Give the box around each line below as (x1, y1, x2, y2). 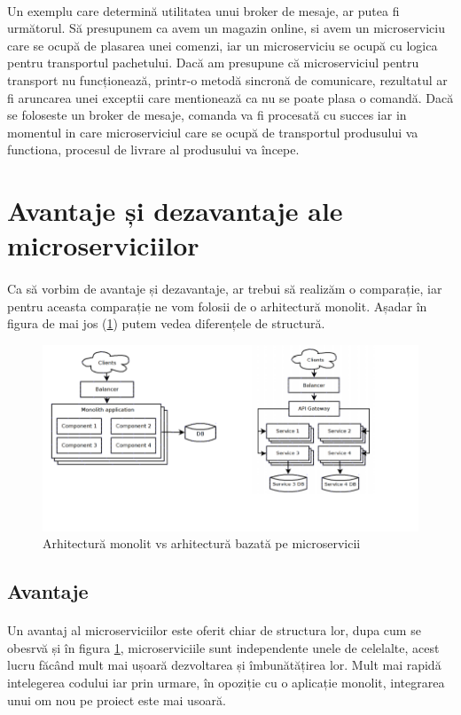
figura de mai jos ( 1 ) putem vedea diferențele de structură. (7, 314, 325, 333)
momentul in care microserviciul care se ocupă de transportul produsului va (7, 122, 418, 141)
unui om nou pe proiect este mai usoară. (7, 690, 226, 709)
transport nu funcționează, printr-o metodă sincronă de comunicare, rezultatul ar (7, 70, 448, 89)
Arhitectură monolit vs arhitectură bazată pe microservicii (43, 534, 361, 553)
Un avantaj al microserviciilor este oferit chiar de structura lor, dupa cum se (7, 621, 421, 640)
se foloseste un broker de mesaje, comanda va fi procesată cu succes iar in (7, 106, 407, 124)
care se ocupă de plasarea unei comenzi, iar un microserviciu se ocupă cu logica (7, 35, 438, 54)
